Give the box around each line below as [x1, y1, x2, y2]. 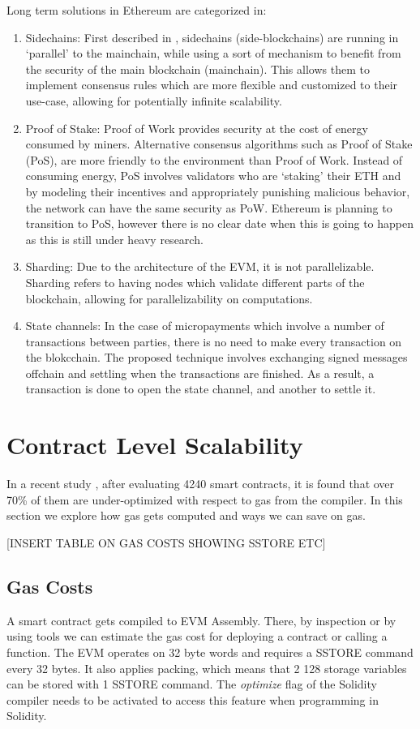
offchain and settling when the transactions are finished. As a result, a [25, 364, 375, 381]
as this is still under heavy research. [25, 230, 204, 247]
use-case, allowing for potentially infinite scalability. [25, 92, 282, 109]
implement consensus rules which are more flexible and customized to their [25, 76, 398, 93]
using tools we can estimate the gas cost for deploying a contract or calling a [6, 628, 388, 645]
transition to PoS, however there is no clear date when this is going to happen [25, 215, 414, 232]
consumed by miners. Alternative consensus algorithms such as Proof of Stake [25, 135, 413, 152]
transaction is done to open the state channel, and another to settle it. [25, 380, 376, 397]
